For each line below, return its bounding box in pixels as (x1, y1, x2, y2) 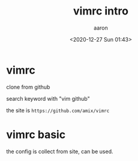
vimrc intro (73, 4, 129, 18)
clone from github (6, 83, 50, 90)
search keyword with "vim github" (6, 95, 90, 102)
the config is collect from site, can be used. (6, 148, 113, 155)
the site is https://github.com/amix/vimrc (6, 107, 110, 114)
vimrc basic (6, 128, 66, 141)
